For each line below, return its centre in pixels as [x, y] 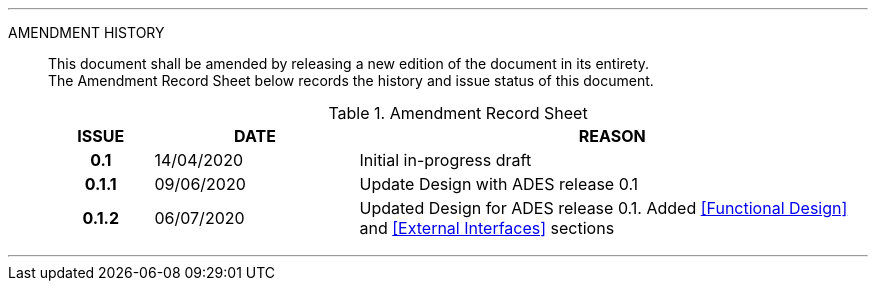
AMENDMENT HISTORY [86, 32]
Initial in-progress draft [445, 160]
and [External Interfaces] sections [487, 228]
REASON [612, 136]
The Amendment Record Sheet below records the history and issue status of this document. [351, 80]
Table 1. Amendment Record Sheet [458, 113]
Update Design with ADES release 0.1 [499, 184]
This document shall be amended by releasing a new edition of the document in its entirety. [349, 63]
